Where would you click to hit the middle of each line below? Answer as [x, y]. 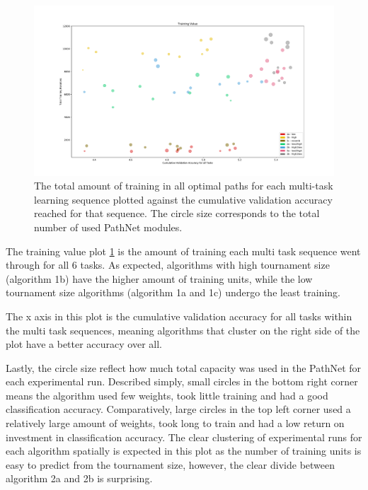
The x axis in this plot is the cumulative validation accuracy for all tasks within [179, 316]
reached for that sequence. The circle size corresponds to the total [177, 213]
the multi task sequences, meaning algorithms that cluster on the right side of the [183, 330]
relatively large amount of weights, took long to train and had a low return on [175, 423]
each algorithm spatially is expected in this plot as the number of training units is [184, 451]
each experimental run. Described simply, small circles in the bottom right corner [182, 381]
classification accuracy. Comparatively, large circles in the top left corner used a [178, 409]
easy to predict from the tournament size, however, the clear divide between [171, 464]
